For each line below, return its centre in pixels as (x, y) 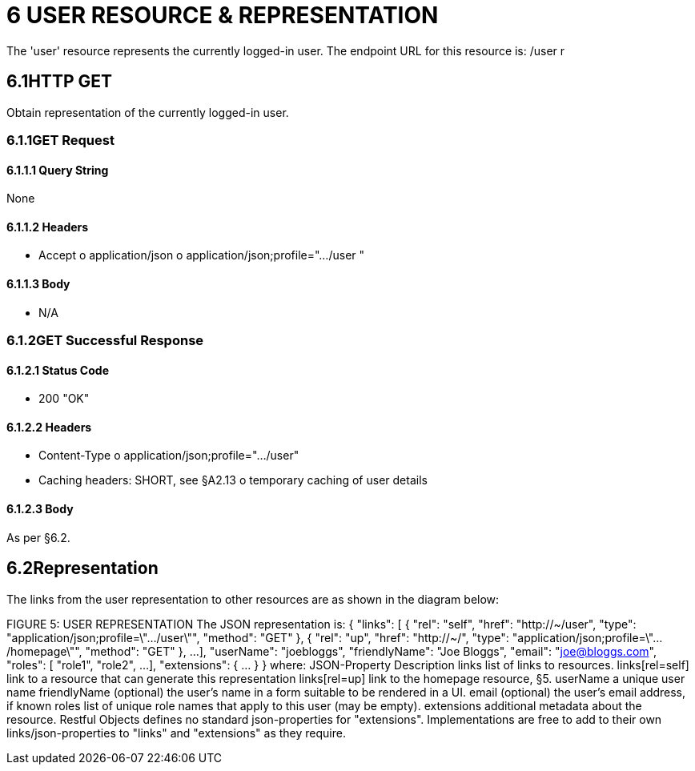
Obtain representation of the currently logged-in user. (148, 112)
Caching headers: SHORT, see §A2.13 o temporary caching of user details (233, 480)
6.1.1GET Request (60, 140)
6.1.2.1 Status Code (58, 370)
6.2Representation (82, 568)
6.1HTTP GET (60, 82)
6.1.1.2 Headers (48, 227)
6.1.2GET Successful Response (105, 340)
